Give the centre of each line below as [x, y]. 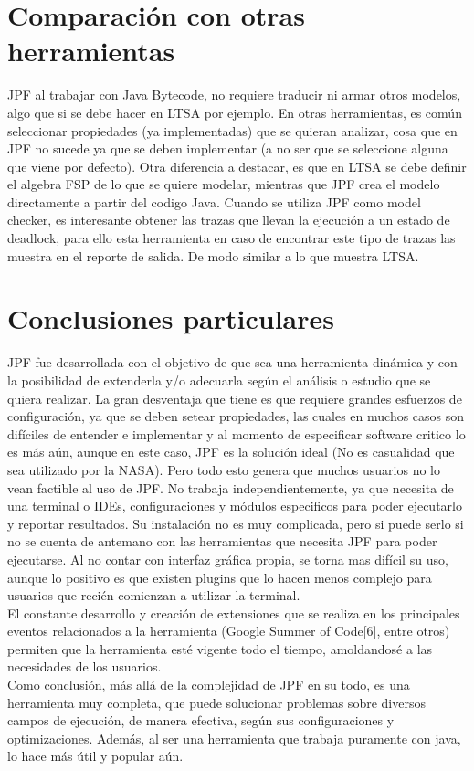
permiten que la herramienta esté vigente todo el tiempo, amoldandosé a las [220, 648]
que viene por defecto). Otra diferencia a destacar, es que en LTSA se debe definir [237, 166]
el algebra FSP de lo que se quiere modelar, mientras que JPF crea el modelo [224, 184]
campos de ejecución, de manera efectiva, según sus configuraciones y [201, 720]
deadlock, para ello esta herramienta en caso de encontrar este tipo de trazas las [232, 238]
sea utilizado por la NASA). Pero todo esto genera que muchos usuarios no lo [224, 469]
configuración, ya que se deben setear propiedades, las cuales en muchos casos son [236, 416]
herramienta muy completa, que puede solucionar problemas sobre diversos [216, 702]
